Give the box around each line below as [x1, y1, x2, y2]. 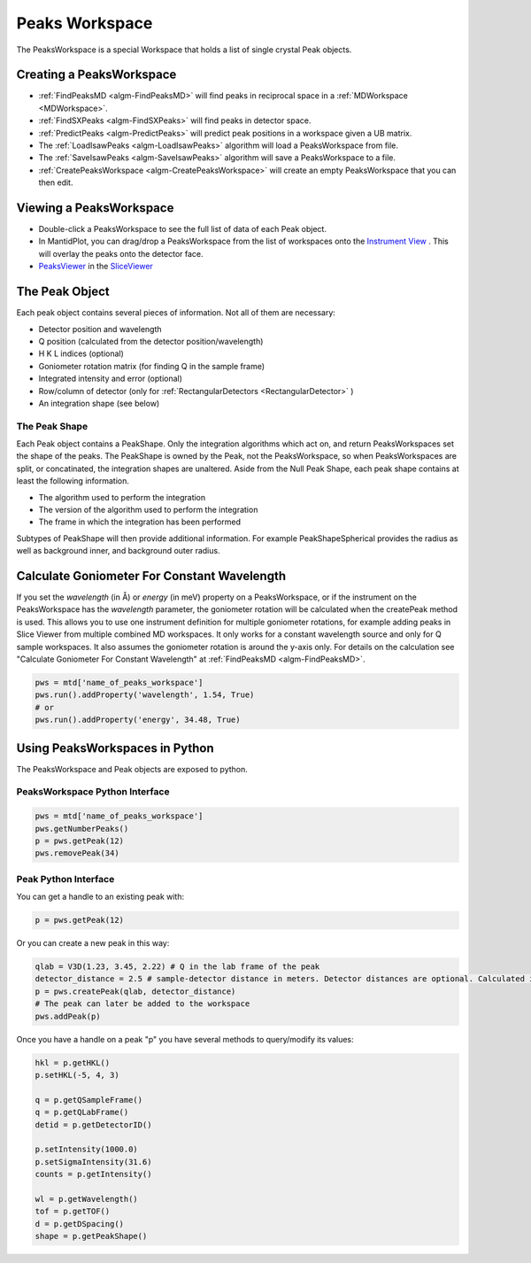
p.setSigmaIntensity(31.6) [35, 1157, 152, 1166]
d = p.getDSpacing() [35, 1219, 124, 1228]
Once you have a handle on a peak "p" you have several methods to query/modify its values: [16, 1034, 354, 1044]
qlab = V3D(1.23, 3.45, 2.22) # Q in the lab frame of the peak [35, 962, 320, 972]
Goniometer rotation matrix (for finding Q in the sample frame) [38, 360, 265, 371]
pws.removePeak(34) [35, 848, 119, 858]
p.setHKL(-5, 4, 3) [35, 1070, 119, 1081]
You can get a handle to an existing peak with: [16, 891, 185, 903]
